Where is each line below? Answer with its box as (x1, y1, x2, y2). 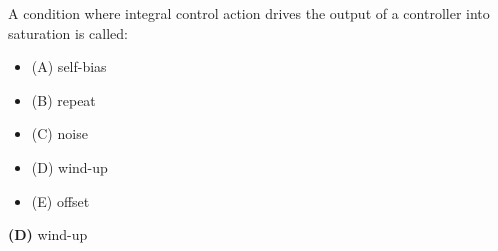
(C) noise (31, 123, 88, 144)
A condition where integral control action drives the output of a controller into (8, 3, 490, 23)
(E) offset (31, 190, 90, 211)
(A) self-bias (31, 56, 107, 77)
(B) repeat (31, 89, 96, 110)
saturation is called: (8, 22, 128, 43)
